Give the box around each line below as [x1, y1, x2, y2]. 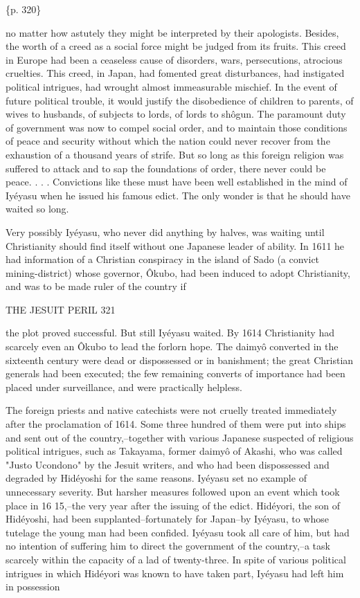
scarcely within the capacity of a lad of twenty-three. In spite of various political [6, 552, 346, 566]
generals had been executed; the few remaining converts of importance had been [6, 366, 345, 381]
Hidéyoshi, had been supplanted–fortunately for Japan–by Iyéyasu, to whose [6, 511, 329, 526]
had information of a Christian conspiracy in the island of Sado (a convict [6, 252, 320, 266]
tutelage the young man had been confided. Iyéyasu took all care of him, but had [6, 525, 350, 539]
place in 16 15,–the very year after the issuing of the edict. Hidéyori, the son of [6, 498, 340, 512]
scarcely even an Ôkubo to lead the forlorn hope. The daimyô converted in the [6, 339, 339, 354]
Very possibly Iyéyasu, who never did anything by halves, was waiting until [6, 224, 325, 239]
